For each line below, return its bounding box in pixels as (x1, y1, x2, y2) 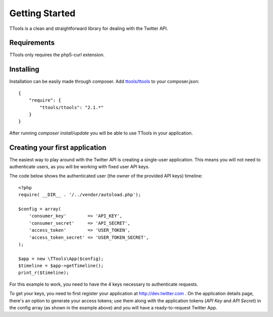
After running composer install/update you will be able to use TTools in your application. (9, 130, 193, 136)
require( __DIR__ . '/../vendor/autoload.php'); (18, 192, 141, 198)
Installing (9, 65, 40, 74)
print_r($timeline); (18, 270, 69, 276)
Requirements (9, 39, 55, 47)
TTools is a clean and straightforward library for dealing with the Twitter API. (9, 25, 168, 31)
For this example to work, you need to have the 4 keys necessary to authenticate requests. (9, 281, 198, 287)
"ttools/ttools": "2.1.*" (39, 104, 104, 110)
